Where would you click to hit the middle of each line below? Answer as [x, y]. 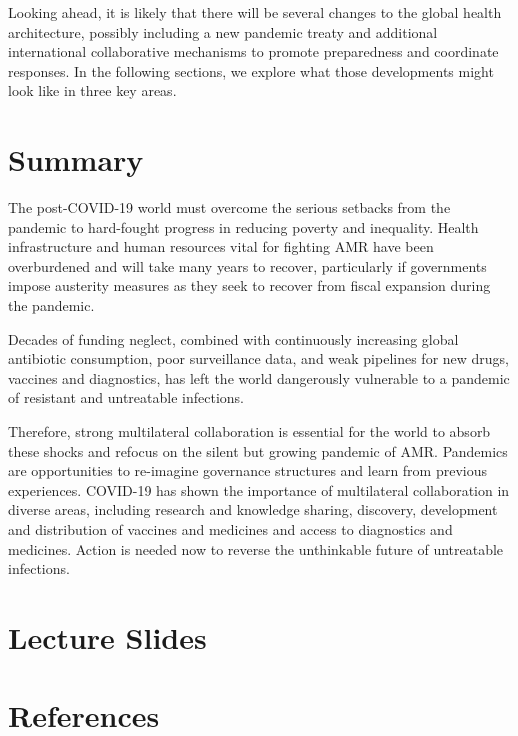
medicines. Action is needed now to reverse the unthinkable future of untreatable [256, 548]
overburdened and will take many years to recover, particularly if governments [247, 265]
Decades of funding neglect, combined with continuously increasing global [233, 338]
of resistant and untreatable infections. [126, 397]
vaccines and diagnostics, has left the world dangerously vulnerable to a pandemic [259, 377]
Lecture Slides [107, 636]
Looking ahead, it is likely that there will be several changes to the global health [255, 12]
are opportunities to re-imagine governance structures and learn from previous [248, 470]
